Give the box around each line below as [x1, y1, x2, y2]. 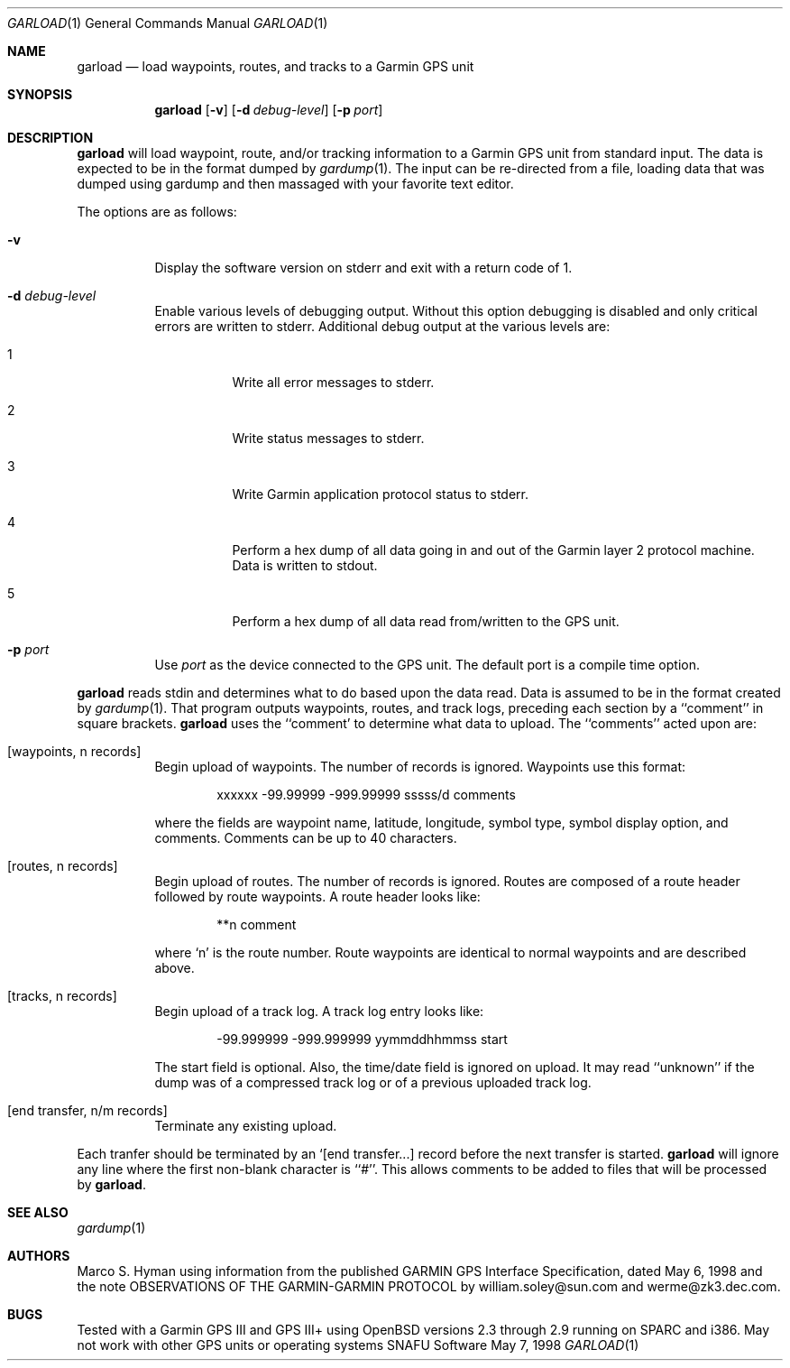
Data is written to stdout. [232, 558, 378, 573]
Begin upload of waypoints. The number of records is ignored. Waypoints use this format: [154, 759, 686, 774]
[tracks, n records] [7, 988, 117, 1003]
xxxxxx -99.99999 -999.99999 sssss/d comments [216, 787, 516, 802]
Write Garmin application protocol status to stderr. [232, 486, 528, 502]
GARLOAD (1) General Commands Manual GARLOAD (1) [7, 15, 328, 31]
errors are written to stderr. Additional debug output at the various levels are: [154, 319, 611, 334]
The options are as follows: [77, 204, 237, 219]
